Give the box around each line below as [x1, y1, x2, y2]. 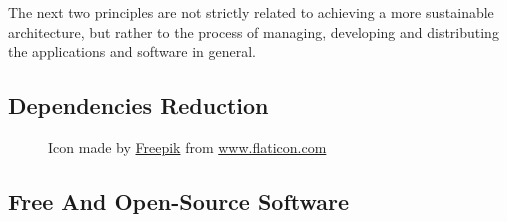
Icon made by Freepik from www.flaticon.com [48, 136, 327, 157]
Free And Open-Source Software [8, 185, 350, 216]
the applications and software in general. [8, 41, 256, 62]
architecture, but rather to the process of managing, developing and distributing [8, 21, 499, 42]
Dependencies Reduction [8, 90, 269, 121]
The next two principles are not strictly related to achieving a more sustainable [8, 2, 494, 22]
